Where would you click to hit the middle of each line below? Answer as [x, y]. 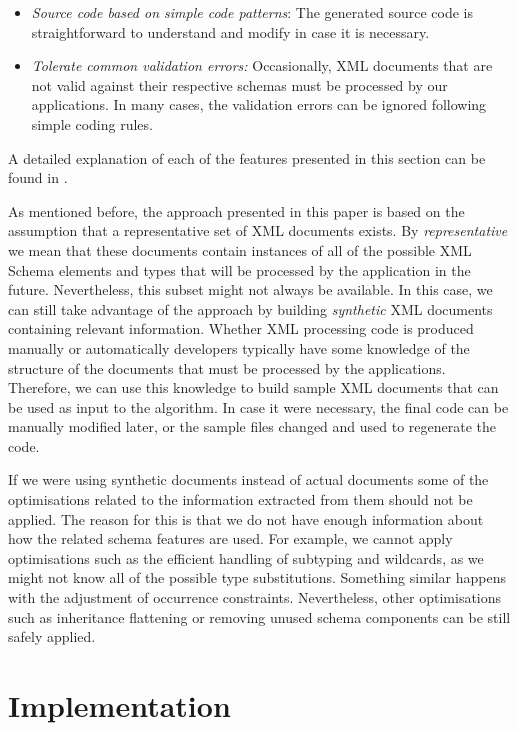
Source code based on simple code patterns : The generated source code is [252, 12]
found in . [38, 177]
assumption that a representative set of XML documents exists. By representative [258, 230]
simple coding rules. [92, 123]
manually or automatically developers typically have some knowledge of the [239, 347]
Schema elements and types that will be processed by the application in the [239, 269]
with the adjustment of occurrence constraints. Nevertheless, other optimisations [255, 597]
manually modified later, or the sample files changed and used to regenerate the [252, 426]
